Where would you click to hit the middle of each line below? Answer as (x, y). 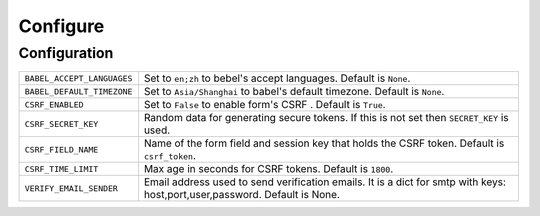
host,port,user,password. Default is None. (241, 195)
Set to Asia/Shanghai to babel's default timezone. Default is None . (294, 92)
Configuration (66, 53)
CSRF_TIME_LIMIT (61, 168)
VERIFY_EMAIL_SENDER (71, 188)
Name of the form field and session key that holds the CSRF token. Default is (324, 143)
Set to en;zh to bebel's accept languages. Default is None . (277, 78)
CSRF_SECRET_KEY (61, 123)
